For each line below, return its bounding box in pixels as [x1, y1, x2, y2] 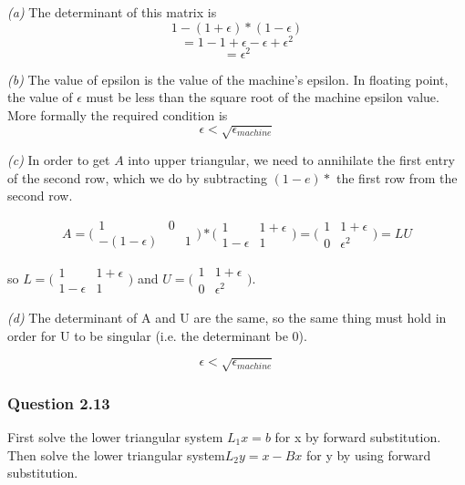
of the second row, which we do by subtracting [7, 168, 267, 187]
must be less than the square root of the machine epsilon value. [86, 88, 439, 107]
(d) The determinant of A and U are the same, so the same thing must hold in [7, 308, 447, 327]
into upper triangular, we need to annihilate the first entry [128, 150, 455, 170]
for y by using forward [305, 445, 431, 464]
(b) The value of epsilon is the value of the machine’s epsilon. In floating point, [7, 69, 449, 88]
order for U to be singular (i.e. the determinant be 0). [7, 325, 307, 345]
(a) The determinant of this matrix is [7, 3, 217, 21]
